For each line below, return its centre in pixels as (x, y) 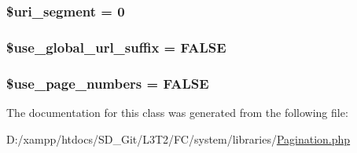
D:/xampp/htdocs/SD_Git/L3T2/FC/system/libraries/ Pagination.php (178, 138)
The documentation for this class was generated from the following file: (177, 112)
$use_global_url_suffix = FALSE (116, 47)
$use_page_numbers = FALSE (108, 83)
